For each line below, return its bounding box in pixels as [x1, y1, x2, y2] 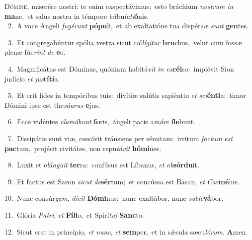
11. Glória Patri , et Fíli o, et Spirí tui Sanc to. [4, 209, 144, 220]
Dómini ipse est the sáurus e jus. [4, 99, 100, 110]
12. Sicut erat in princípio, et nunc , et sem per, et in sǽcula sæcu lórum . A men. [4, 226, 248, 237]
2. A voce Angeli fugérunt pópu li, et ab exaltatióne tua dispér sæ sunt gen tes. [7, 20, 249, 31]
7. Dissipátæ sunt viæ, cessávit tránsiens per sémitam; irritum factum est [7, 133, 233, 143]
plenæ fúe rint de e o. [4, 47, 66, 57]
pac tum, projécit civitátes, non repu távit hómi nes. [4, 143, 162, 153]
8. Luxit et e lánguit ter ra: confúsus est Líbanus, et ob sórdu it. [7, 160, 199, 170]
